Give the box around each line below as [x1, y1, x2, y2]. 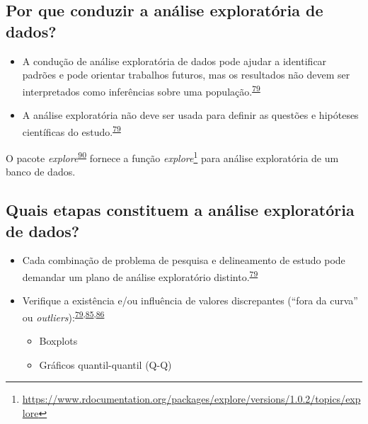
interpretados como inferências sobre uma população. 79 [22, 81, 260, 98]
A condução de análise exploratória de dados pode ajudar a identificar [22, 53, 327, 68]
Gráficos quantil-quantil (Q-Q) [39, 357, 172, 372]
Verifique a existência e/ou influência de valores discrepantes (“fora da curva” [22, 293, 358, 308]
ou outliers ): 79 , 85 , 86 [22, 307, 105, 324]
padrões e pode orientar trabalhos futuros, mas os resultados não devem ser [22, 67, 350, 82]
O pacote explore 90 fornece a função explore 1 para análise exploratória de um [6, 148, 339, 165]
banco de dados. [6, 164, 76, 179]
